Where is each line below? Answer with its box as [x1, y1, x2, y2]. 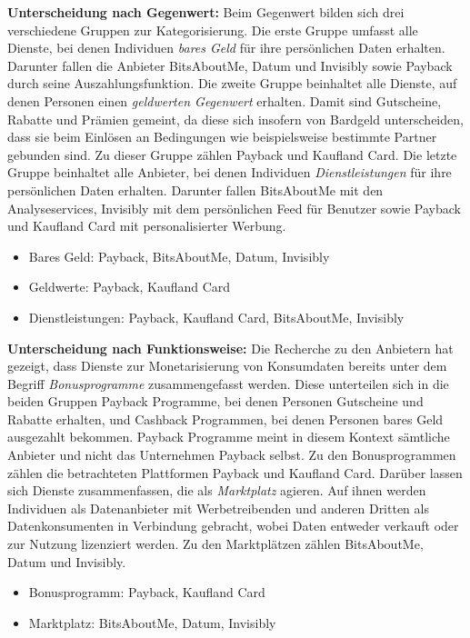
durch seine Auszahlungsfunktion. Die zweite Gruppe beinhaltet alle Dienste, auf [7, 74, 457, 93]
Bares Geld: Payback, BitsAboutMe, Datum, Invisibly [28, 246, 330, 265]
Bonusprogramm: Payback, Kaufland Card [28, 583, 265, 602]
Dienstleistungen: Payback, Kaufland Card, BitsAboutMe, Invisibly [28, 307, 405, 326]
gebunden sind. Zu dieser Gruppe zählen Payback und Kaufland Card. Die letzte [7, 145, 457, 164]
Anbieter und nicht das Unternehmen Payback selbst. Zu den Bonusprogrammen [7, 445, 456, 464]
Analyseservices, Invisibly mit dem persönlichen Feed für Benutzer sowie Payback [7, 198, 461, 217]
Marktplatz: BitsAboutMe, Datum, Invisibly [28, 613, 276, 632]
